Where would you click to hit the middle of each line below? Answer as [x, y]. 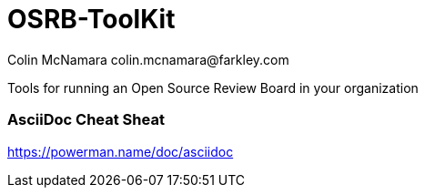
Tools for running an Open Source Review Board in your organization [213, 87]
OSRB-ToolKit [91, 19]
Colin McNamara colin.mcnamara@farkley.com [148, 59]
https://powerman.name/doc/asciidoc [121, 151]
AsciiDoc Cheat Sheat [86, 120]
